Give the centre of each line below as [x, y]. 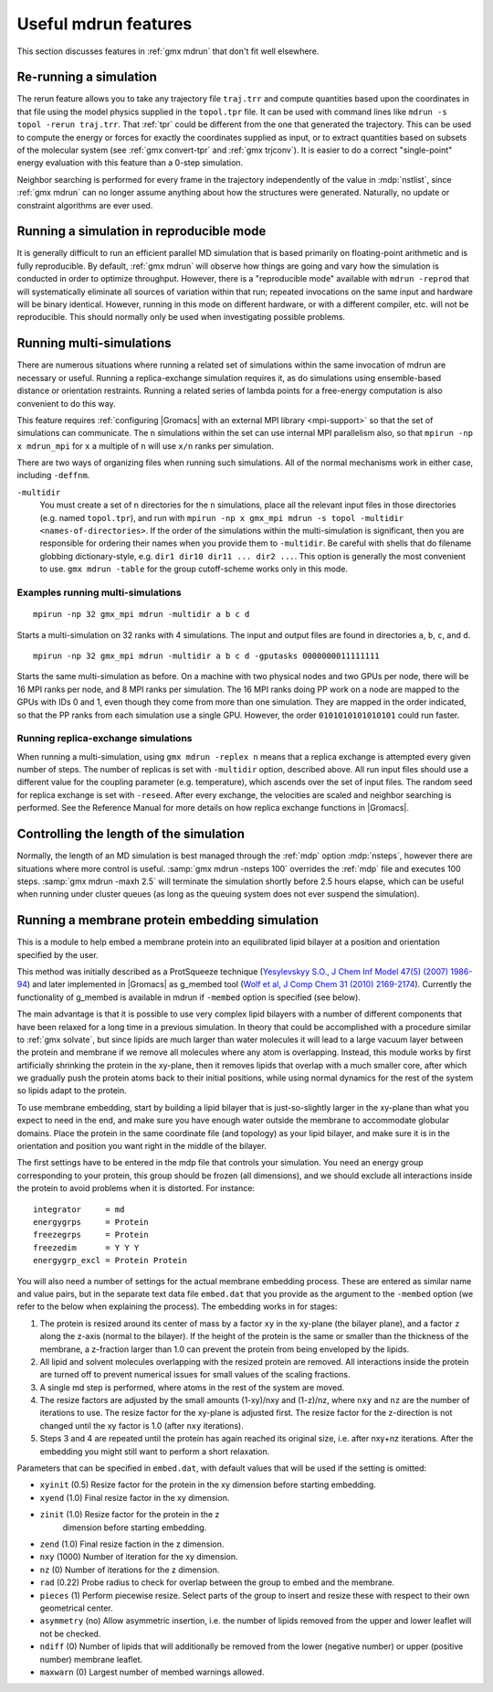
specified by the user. [58, 954]
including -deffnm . [53, 475]
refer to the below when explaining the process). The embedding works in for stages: [177, 1306]
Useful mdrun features [105, 24]
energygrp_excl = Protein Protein [110, 1261]
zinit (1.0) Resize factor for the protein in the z [130, 1515]
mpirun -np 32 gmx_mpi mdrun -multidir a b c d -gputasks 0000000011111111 [206, 655]
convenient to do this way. [66, 403]
